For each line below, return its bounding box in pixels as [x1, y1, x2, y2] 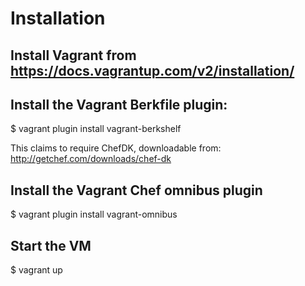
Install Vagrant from [10, 47, 137, 64]
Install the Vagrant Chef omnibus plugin [10, 182, 263, 199]
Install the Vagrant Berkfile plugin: [10, 96, 228, 113]
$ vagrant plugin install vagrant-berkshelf [10, 123, 182, 135]
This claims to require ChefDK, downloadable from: [10, 142, 222, 154]
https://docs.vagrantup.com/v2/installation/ [10, 62, 295, 79]
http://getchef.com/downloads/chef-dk [10, 153, 172, 165]
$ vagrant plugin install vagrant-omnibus [10, 208, 178, 221]
